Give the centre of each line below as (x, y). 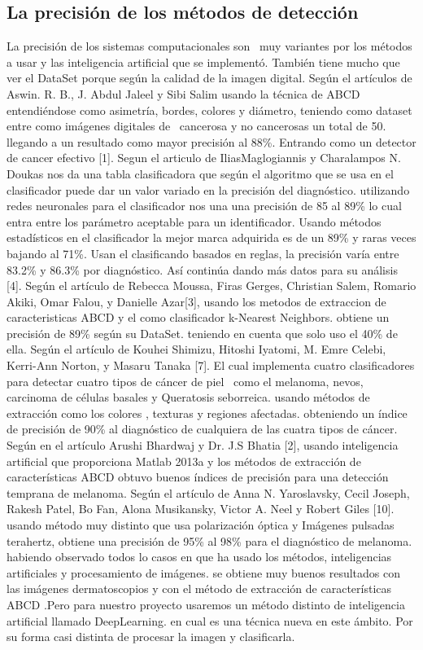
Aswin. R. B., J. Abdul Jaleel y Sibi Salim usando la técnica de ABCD (183, 93)
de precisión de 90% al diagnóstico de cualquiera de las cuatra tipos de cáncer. (202, 429)
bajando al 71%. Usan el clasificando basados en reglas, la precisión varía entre (203, 253)
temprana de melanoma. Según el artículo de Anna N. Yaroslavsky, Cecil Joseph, (208, 492)
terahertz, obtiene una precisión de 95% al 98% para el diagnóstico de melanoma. (209, 540)
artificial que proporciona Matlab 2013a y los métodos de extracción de (184, 461)
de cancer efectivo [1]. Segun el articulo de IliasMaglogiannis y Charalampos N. (204, 158)
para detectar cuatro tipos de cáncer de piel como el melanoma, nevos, (185, 381)
